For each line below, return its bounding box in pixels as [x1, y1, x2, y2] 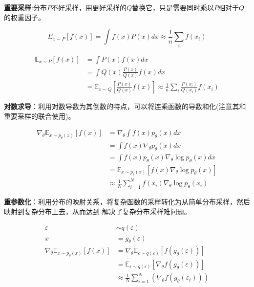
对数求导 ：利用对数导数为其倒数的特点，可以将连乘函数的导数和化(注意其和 [4, 101, 246, 111]
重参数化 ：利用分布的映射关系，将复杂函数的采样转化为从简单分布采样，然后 [4, 197, 250, 207]
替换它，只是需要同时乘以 [131, 2, 214, 12]
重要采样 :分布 [4, 2, 47, 12]
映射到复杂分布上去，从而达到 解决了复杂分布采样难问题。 [4, 206, 191, 216]
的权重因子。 [4, 12, 45, 22]
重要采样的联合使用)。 [4, 110, 75, 121]
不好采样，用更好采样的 [51, 2, 127, 12]
